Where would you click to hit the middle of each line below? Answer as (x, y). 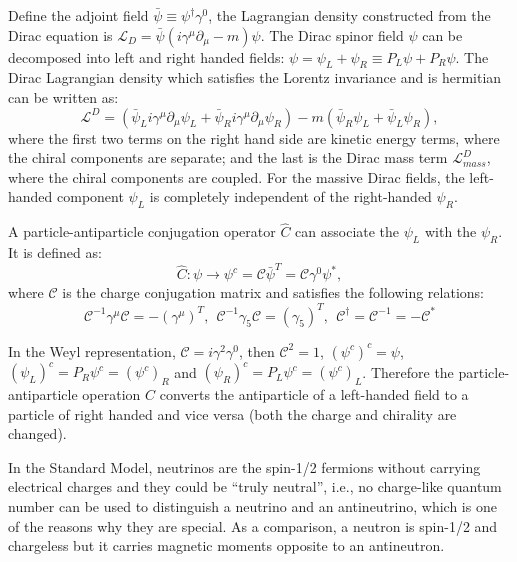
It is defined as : (55, 252)
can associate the (347, 231)
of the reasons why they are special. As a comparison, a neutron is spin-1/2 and (253, 525)
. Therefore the (408, 371)
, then (257, 350)
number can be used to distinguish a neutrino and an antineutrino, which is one (252, 506)
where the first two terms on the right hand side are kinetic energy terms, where (254, 137)
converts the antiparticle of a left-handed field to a (314, 394)
